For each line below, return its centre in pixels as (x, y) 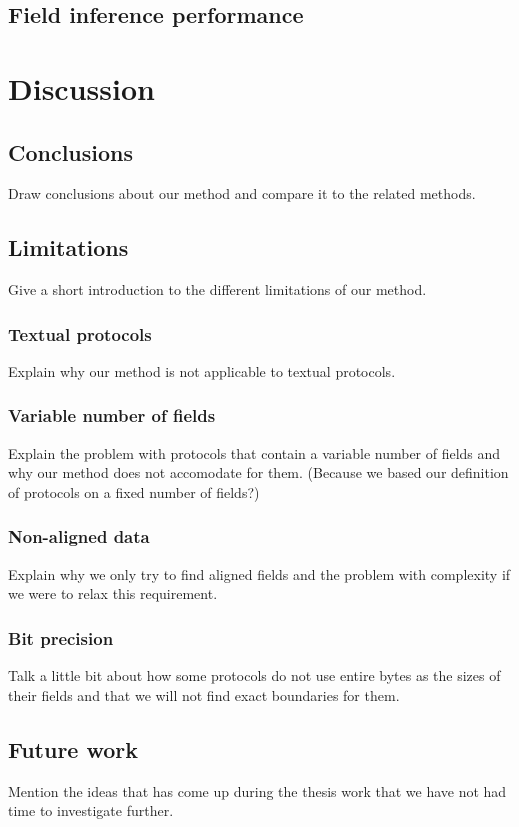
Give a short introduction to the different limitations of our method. (217, 289)
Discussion (81, 87)
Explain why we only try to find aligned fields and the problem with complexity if (259, 573)
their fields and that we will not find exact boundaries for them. (204, 694)
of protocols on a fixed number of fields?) (134, 491)
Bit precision (61, 637)
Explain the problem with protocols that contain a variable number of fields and (254, 452)
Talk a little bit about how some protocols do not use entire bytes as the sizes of (254, 675)
